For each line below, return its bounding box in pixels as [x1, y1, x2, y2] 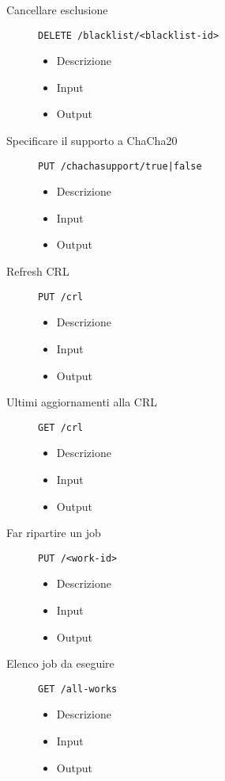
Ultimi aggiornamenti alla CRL [6, 394, 157, 410]
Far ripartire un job [6, 524, 101, 541]
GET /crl [38, 421, 84, 433]
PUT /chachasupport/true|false [38, 160, 202, 172]
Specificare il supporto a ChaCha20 [6, 132, 178, 149]
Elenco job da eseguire [6, 655, 114, 672]
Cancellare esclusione [6, 2, 108, 17]
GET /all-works [38, 683, 118, 695]
